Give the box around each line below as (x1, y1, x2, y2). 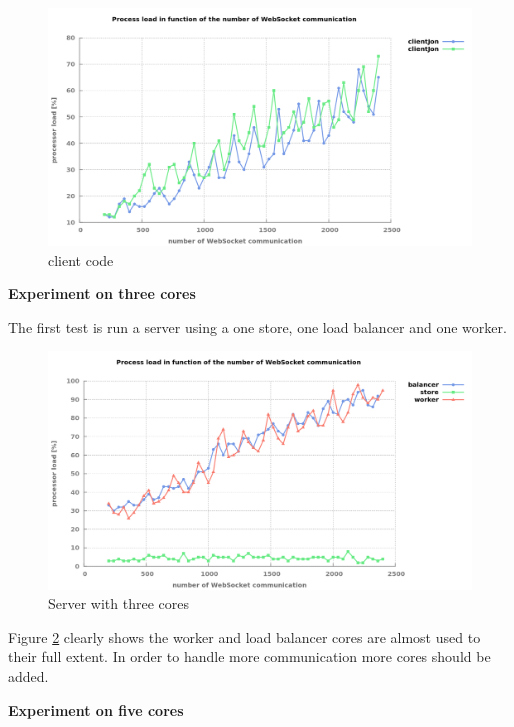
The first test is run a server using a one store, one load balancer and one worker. (8, 316, 507, 337)
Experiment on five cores (8, 699, 184, 720)
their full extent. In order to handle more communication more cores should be (8, 646, 491, 667)
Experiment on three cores (8, 283, 196, 304)
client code (48, 249, 114, 270)
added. (8, 665, 49, 686)
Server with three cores (48, 593, 189, 614)
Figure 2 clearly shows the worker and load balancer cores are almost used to (8, 626, 481, 647)
